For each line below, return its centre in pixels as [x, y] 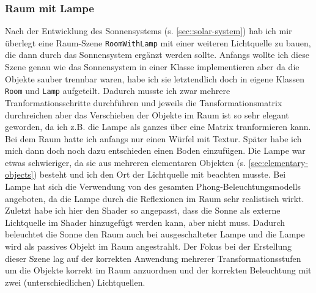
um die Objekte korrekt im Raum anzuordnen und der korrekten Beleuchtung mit [158, 270]
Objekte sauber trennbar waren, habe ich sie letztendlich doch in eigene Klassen [155, 78]
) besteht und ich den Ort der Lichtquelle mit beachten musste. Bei [160, 174]
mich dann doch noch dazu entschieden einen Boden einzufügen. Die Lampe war [155, 150]
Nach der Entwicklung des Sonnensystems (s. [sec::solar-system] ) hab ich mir [149, 31]
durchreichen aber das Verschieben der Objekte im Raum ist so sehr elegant [147, 114]
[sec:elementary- [278, 162]
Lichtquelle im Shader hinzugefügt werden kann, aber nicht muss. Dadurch [145, 222]
